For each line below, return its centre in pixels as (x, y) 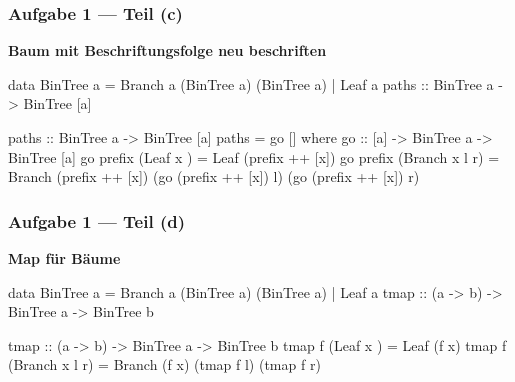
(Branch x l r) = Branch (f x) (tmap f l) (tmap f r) (164, 364)
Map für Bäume (64, 258)
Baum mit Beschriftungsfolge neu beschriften (167, 50)
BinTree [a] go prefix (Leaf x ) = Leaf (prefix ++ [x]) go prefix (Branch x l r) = (254, 156)
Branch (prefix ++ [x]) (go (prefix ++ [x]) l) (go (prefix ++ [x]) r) (214, 176)
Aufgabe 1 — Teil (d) (96, 220)
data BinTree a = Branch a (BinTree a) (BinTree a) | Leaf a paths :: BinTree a (251, 83)
